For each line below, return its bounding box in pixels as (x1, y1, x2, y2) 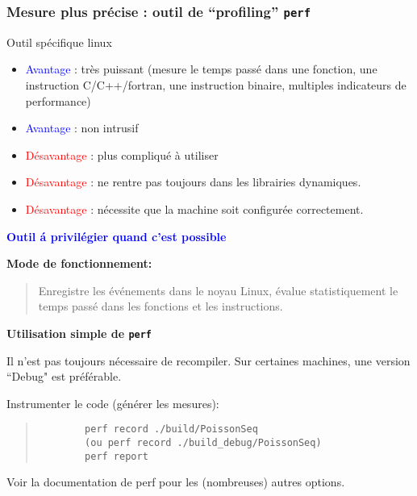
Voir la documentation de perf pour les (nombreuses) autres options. (6, 473, 345, 490)
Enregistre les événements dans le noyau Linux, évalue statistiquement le (38, 281, 398, 298)
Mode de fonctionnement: (6, 255, 152, 272)
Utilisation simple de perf (6, 324, 152, 341)
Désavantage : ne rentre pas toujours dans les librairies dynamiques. (25, 173, 361, 190)
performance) (25, 92, 91, 109)
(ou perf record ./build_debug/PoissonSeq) (85, 437, 322, 448)
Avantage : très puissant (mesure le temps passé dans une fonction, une (25, 60, 377, 77)
